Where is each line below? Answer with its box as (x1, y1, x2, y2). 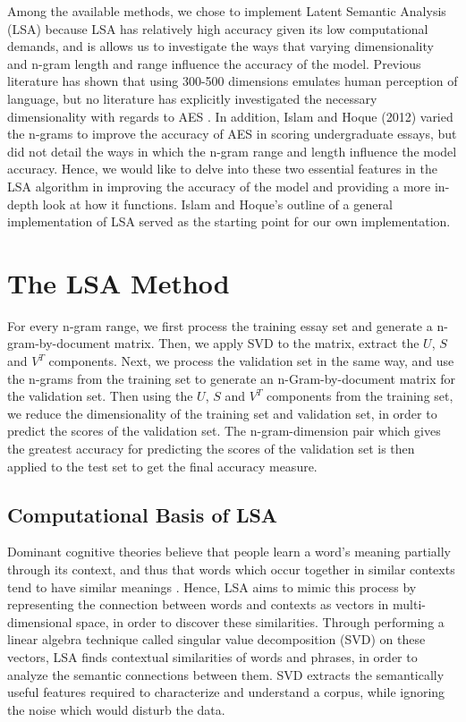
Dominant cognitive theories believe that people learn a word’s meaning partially (7, 542, 451, 561)
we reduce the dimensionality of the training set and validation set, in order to (7, 403, 437, 422)
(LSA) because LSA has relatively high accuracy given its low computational (7, 19, 428, 38)
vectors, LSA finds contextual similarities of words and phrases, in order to (7, 647, 418, 666)
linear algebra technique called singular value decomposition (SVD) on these (7, 630, 426, 649)
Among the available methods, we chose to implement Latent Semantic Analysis (7, 2, 446, 20)
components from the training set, (267, 386, 453, 405)
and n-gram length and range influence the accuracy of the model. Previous (7, 54, 421, 72)
